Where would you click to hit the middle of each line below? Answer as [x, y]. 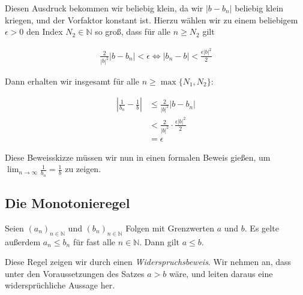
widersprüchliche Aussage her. [60, 285]
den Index [45, 31]
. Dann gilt [160, 241]
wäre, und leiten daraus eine [221, 273]
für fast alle [94, 241]
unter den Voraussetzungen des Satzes [75, 273]
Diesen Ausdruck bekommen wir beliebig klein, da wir [104, 8]
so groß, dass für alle [133, 31]
